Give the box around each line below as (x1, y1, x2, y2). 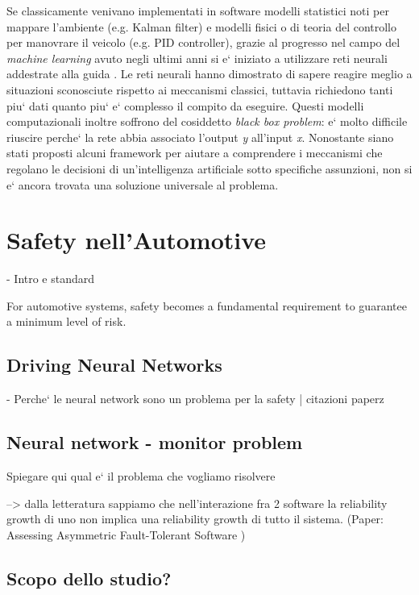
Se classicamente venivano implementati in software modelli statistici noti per (6, 2, 389, 19)
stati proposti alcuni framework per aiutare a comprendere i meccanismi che (6, 144, 383, 161)
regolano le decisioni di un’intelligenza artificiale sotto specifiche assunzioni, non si (6, 160, 413, 177)
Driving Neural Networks (6, 352, 222, 377)
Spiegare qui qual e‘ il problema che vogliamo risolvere (6, 468, 276, 485)
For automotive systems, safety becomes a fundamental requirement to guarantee (6, 297, 407, 314)
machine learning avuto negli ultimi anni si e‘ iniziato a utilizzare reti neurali (6, 49, 388, 66)
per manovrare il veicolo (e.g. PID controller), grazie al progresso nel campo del (6, 34, 400, 51)
